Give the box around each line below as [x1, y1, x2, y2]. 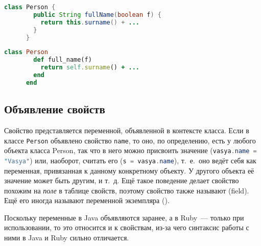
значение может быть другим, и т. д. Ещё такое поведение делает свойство [4, 175, 239, 186]
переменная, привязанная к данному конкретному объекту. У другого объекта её [4, 165, 254, 176]
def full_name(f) [33, 56, 92, 64]
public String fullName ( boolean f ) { [33, 11, 161, 18]
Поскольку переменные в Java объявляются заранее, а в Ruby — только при [4, 212, 244, 223]
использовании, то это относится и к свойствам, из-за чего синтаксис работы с [4, 222, 249, 233]
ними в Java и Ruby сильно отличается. [4, 232, 129, 243]
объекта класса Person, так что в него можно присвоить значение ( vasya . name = [4, 145, 257, 156]
